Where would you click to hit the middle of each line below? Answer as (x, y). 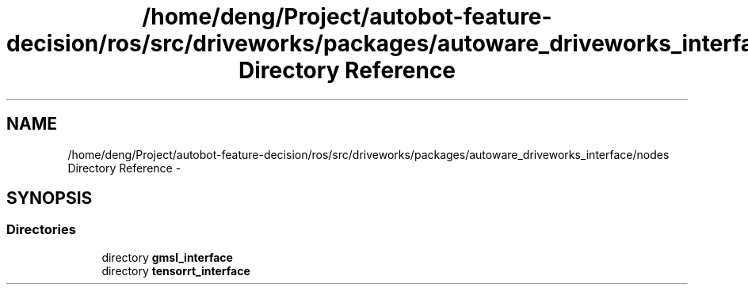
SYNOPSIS (50, 198)
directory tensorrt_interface (176, 270)
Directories (41, 230)
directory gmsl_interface (167, 257)
